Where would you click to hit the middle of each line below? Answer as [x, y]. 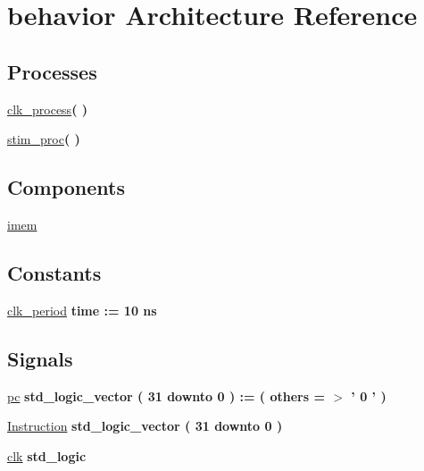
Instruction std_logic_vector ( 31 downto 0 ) [145, 426]
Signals [40, 358]
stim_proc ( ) [44, 139]
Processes [52, 71]
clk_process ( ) [48, 109]
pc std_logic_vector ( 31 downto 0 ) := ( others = [166, 395]
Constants [54, 272]
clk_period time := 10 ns [82, 310]
